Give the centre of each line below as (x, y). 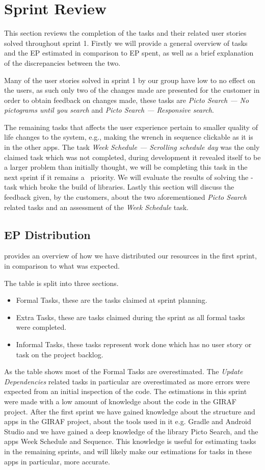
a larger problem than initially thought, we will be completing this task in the (126, 167)
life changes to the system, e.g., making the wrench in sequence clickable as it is (129, 137)
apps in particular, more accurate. (57, 461)
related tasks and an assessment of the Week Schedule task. (96, 207)
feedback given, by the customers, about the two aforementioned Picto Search (125, 197)
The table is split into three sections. (61, 283)
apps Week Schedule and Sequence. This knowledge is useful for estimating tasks (130, 441)
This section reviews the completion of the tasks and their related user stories (125, 33)
